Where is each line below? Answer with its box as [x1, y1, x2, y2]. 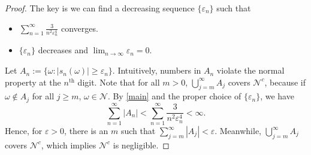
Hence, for [5, 124, 43, 137]
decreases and [38, 44, 89, 56]
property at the [5, 75, 61, 88]
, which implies [41, 138, 96, 151]
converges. [61, 22, 98, 34]
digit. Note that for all [77, 75, 160, 88]
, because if [264, 75, 306, 88]
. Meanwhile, [215, 124, 262, 137]
